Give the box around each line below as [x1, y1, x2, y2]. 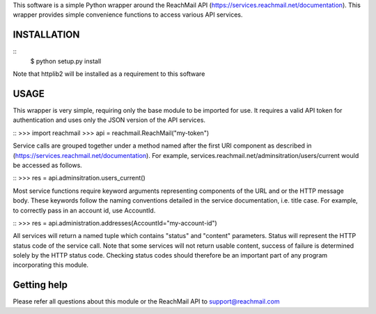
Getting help [13, 279, 68, 291]
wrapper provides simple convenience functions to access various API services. [13, 10, 243, 19]
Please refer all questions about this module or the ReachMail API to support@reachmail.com [13, 297, 280, 306]
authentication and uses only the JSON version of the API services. [13, 116, 205, 125]
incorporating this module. [13, 261, 89, 269]
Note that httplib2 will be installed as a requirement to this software [13, 70, 205, 78]
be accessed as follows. [13, 161, 83, 169]
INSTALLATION [13, 29, 80, 41]
